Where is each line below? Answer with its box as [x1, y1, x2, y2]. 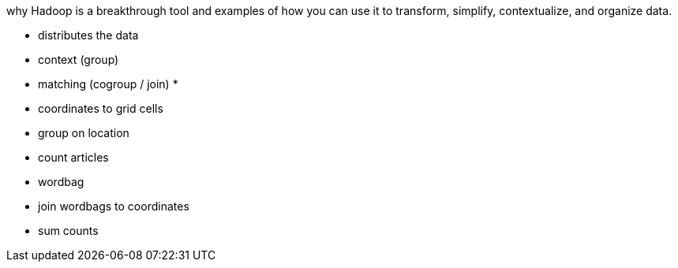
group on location [38, 126, 129, 140]
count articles [38, 151, 109, 164]
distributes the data [38, 28, 139, 42]
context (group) [38, 53, 119, 66]
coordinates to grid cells [38, 102, 163, 115]
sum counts [38, 224, 99, 237]
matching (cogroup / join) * [38, 77, 178, 91]
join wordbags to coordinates [38, 199, 189, 213]
